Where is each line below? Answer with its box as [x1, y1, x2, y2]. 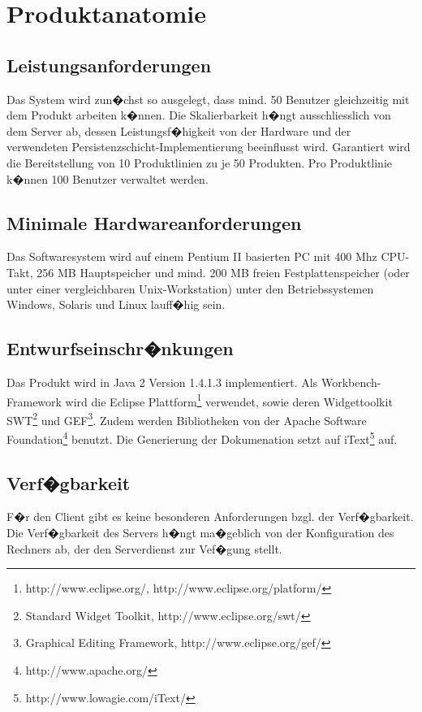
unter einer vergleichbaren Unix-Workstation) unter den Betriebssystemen [6, 280, 374, 297]
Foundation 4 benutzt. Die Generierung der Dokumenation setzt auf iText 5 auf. [6, 428, 398, 447]
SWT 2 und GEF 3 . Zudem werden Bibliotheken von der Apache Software [6, 409, 367, 428]
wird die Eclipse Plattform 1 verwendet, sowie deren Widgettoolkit [65, 390, 393, 410]
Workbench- [321, 373, 381, 390]
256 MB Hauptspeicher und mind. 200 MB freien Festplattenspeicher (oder [37, 263, 410, 280]
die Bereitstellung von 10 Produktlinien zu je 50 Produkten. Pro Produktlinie [6, 154, 393, 171]
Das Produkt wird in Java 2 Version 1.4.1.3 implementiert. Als [6, 373, 318, 390]
